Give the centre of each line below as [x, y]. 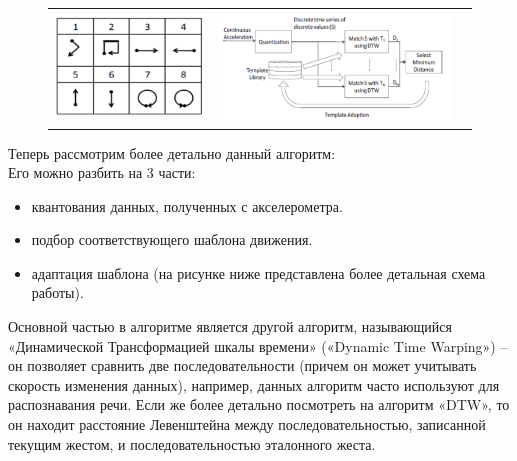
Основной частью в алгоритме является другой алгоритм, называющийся [230, 326]
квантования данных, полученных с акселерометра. [187, 205]
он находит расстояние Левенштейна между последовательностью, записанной [247, 424]
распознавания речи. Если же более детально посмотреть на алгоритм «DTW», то [259, 404]
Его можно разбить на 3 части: [102, 172]
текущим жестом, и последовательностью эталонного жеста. [192, 443]
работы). [57, 292]
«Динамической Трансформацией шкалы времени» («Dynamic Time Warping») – [258, 345]
